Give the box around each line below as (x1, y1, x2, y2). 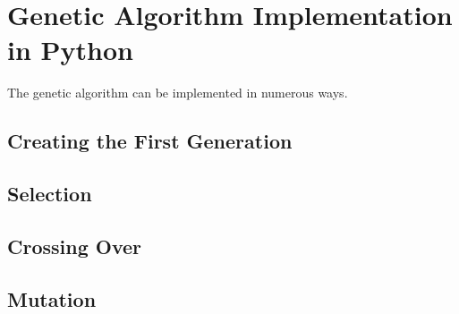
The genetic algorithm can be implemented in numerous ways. (7, 83, 348, 102)
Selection (7, 180, 92, 208)
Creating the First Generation (7, 127, 293, 155)
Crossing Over (7, 232, 142, 259)
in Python (7, 31, 133, 68)
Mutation (7, 284, 97, 312)
